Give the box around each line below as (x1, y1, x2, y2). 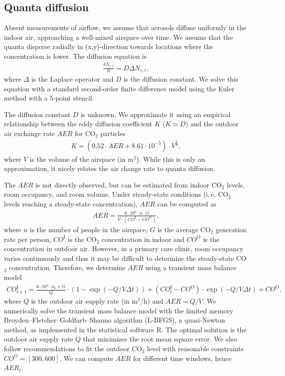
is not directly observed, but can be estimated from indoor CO (35, 179, 222, 189)
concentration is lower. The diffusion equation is (4, 51, 147, 61)
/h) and (140, 296, 164, 306)
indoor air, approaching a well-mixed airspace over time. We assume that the (4, 32, 233, 42)
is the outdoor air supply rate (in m (31, 296, 138, 306)
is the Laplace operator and (31, 74, 114, 84)
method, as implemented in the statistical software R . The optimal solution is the (4, 324, 247, 334)
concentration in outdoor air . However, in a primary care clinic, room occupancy (4, 243, 244, 254)
